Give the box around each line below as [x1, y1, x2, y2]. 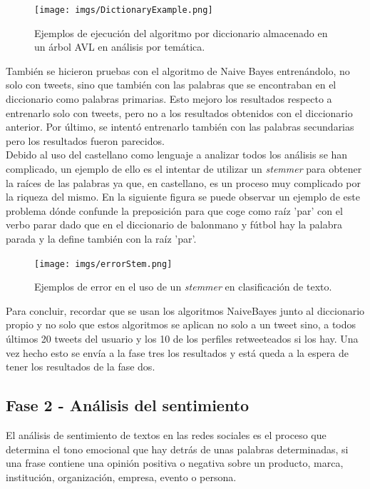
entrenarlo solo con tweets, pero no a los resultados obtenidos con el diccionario [6, 105, 353, 120]
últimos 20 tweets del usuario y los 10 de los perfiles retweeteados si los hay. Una [6, 331, 359, 346]
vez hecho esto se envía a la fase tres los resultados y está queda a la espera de [6, 345, 349, 360]
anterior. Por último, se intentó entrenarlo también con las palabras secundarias [6, 119, 354, 134]
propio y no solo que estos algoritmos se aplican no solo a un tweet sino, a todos [6, 317, 356, 332]
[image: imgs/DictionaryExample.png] [34, 5, 213, 15]
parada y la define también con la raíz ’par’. [6, 231, 197, 246]
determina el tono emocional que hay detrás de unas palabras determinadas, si [6, 441, 349, 456]
